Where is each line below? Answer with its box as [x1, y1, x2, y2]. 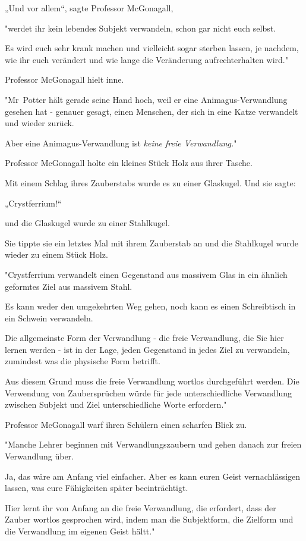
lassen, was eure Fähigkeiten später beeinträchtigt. [5, 481, 188, 494]
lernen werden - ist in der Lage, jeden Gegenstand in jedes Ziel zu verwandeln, [5, 343, 290, 355]
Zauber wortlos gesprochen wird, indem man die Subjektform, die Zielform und [5, 513, 294, 526]
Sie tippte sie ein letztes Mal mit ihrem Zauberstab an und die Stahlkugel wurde [5, 236, 298, 249]
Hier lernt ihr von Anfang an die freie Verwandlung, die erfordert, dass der [5, 501, 276, 514]
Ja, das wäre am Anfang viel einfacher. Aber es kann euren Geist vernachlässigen [5, 470, 301, 482]
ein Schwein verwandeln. [5, 311, 93, 324]
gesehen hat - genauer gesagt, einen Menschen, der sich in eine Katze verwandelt [5, 105, 298, 117]
